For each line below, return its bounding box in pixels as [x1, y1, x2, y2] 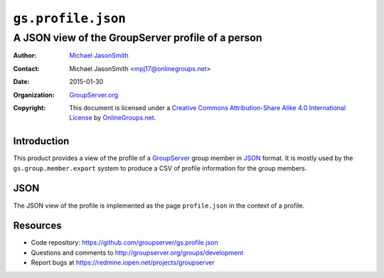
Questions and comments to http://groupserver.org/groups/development [31, 248, 244, 257]
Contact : [13, 64, 41, 73]
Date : [13, 77, 30, 86]
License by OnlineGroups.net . [69, 114, 156, 122]
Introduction [13, 135, 70, 147]
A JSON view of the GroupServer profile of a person [13, 31, 262, 44]
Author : [13, 51, 37, 60]
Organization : [13, 90, 55, 99]
